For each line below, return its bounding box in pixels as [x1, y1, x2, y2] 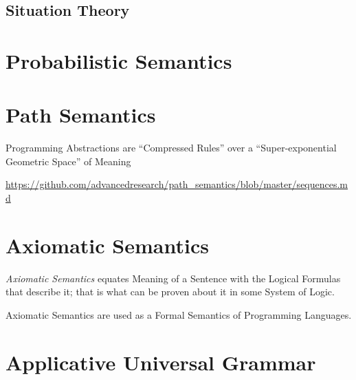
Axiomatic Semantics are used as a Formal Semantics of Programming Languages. [5, 307, 352, 321]
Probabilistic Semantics [5, 46, 232, 74]
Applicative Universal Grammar [5, 348, 316, 376]
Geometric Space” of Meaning [5, 154, 131, 168]
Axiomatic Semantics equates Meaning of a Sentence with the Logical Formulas [5, 271, 341, 285]
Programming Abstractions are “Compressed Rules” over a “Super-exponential [5, 140, 337, 155]
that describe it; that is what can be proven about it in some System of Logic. [5, 284, 335, 299]
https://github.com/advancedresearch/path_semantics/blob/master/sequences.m [5, 177, 348, 191]
